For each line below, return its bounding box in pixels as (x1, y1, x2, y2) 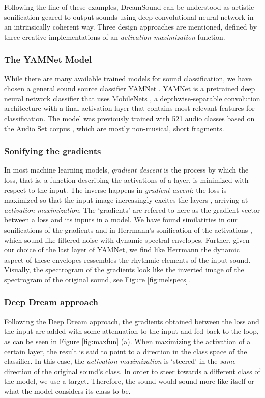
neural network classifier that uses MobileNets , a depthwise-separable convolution (4, 93, 260, 103)
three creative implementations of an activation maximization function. (4, 31, 225, 42)
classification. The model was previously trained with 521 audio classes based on (4, 112, 255, 123)
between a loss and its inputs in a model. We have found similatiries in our (4, 214, 238, 225)
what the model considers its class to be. (4, 385, 131, 396)
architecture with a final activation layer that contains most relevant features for (4, 103, 255, 113)
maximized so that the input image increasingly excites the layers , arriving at (4, 194, 248, 205)
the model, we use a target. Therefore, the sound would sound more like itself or (4, 376, 254, 386)
